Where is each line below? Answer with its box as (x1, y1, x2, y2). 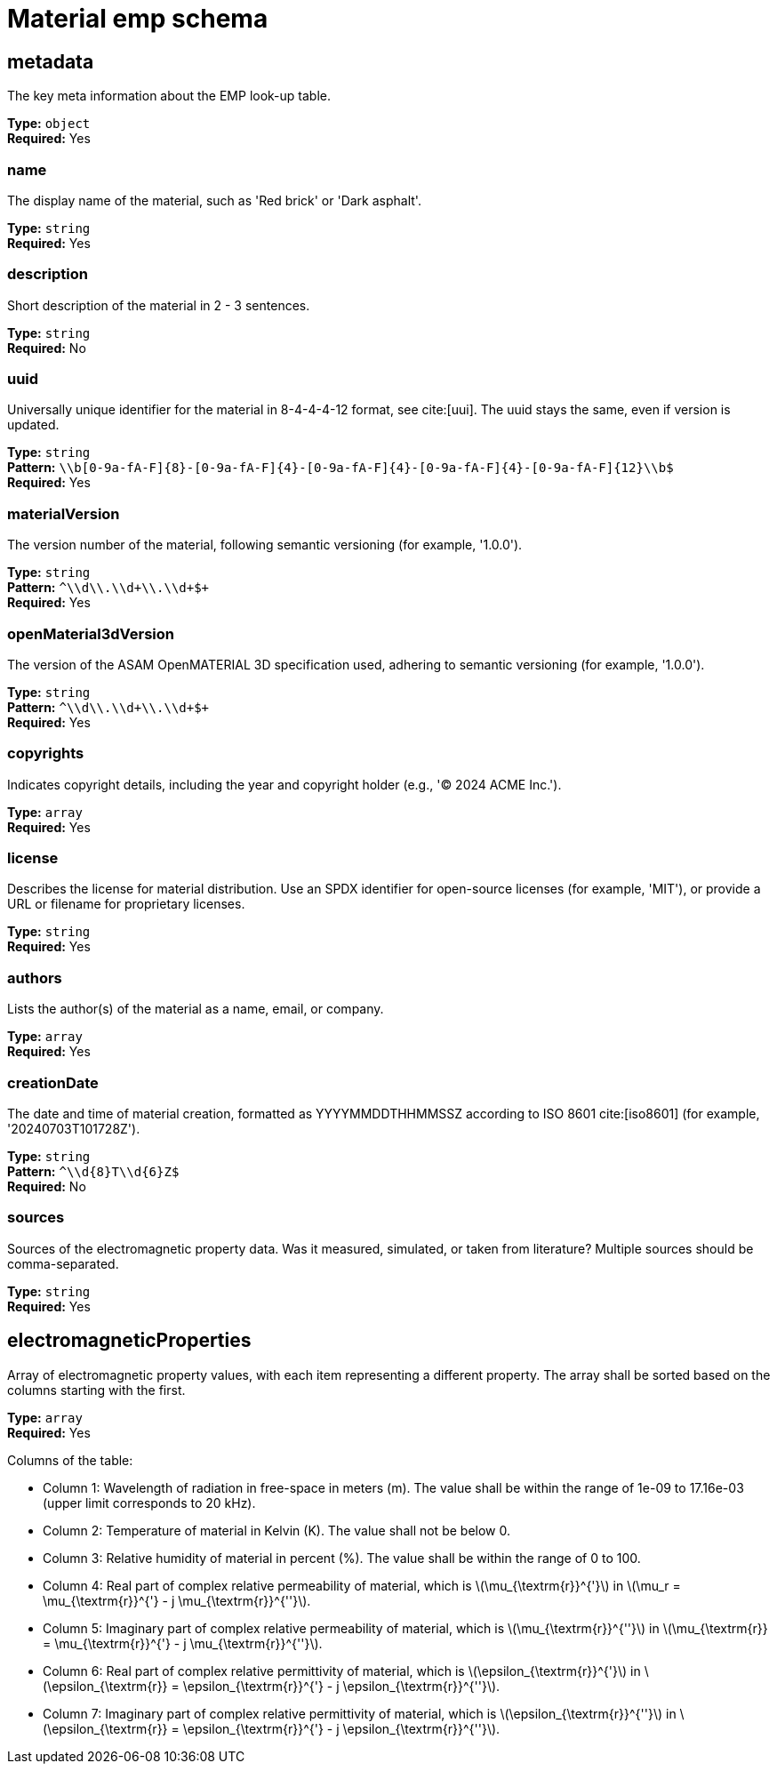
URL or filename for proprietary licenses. (7, 896, 245, 912)
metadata (7, 50, 94, 73)
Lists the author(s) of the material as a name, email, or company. (7, 1001, 384, 1017)
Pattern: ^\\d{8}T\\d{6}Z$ (7, 1163, 180, 1179)
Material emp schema (7, 4, 268, 34)
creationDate (7, 1073, 99, 1092)
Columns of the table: (7, 1452, 133, 1468)
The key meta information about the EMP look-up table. (7, 88, 332, 104)
